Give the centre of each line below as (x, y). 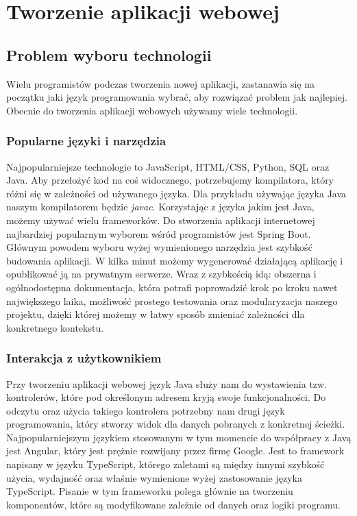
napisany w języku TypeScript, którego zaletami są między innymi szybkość (165, 464)
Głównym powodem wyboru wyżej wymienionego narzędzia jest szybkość (159, 247)
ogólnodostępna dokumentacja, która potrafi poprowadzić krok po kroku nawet (172, 287)
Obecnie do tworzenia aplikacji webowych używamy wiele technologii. (152, 110)
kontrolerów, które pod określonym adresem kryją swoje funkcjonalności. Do (166, 397)
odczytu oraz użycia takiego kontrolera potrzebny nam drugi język (146, 410)
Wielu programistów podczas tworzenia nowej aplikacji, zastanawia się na (160, 83)
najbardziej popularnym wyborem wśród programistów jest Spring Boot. (159, 233)
